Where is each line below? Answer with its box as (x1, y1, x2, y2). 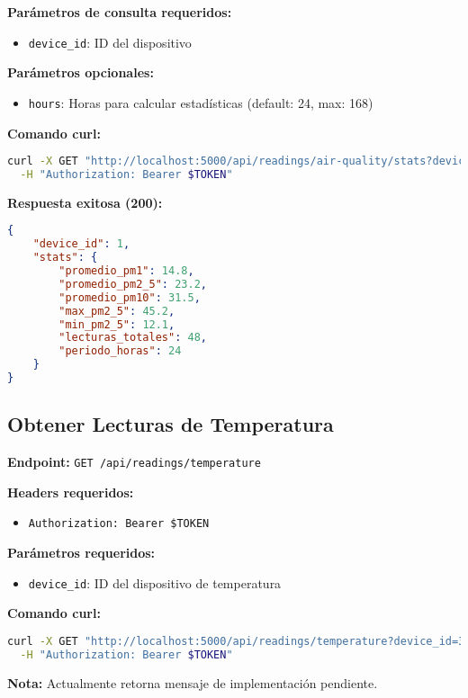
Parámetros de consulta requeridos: (7, 3, 232, 21)
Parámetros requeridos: (7, 543, 156, 562)
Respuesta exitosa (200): (7, 192, 163, 211)
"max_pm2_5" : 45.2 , (58, 304, 175, 318)
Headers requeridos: (7, 482, 134, 501)
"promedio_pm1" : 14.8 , (58, 264, 194, 278)
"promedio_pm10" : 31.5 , (58, 291, 201, 304)
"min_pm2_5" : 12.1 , (58, 318, 175, 331)
